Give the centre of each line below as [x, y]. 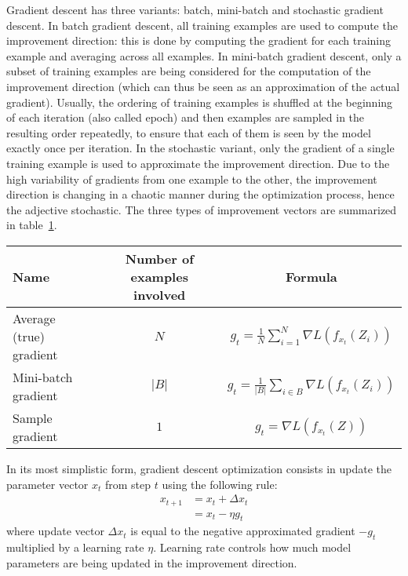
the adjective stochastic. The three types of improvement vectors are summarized [202, 209]
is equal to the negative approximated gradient [243, 531]
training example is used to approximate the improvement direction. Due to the [198, 163]
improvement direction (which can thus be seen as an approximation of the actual [203, 86]
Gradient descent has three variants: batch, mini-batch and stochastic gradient [195, 9]
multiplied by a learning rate [75, 547]
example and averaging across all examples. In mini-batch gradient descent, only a [204, 55]
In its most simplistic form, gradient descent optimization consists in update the [199, 468]
